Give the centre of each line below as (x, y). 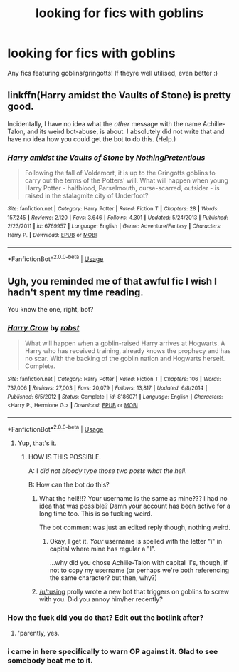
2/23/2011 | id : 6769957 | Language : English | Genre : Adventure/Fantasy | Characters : (115, 226)
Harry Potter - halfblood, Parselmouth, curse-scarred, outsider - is (122, 188)
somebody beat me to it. (51, 660)
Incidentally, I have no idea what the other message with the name (104, 123)
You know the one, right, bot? (51, 310)
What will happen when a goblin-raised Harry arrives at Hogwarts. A (125, 343)
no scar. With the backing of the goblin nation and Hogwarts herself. (125, 359)
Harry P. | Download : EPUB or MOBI (52, 235)
